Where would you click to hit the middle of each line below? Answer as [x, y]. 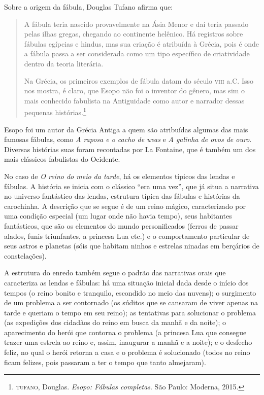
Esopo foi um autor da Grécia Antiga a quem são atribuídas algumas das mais [126, 129]
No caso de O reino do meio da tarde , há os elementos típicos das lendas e [120, 176]
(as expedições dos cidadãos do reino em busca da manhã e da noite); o [115, 322]
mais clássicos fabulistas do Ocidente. [62, 159]
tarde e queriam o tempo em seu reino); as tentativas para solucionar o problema [130, 312]
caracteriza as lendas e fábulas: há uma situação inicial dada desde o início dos [126, 282]
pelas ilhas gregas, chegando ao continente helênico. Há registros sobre [134, 34]
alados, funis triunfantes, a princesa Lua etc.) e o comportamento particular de [127, 236]
